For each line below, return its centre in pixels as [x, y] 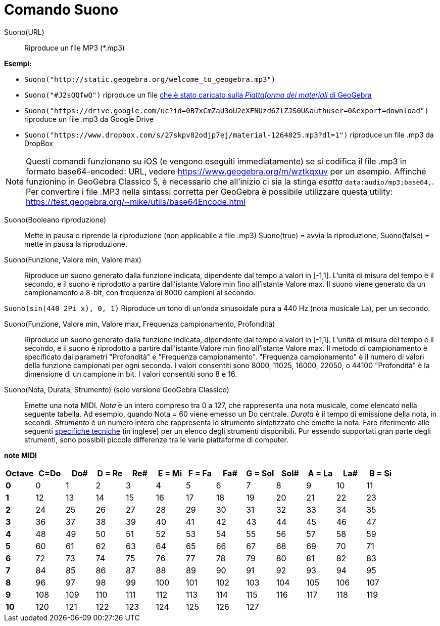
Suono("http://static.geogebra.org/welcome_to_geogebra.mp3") [150, 79]
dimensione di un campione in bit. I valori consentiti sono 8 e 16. [131, 374]
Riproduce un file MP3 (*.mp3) [75, 48]
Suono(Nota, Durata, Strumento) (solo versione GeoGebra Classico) [117, 389]
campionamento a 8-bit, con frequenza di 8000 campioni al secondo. [140, 292]
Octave [20, 473]
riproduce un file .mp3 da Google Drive [89, 119]
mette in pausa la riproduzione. [76, 244]
